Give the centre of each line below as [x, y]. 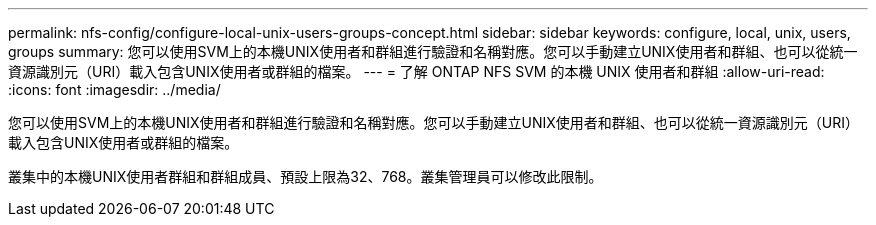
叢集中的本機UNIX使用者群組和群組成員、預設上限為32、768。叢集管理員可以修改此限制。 [305, 176]
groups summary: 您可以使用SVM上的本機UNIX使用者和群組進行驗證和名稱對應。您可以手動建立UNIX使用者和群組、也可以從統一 [433, 51]
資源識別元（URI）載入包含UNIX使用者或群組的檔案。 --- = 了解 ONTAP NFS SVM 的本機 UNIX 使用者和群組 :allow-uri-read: [416, 71]
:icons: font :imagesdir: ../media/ [114, 89]
